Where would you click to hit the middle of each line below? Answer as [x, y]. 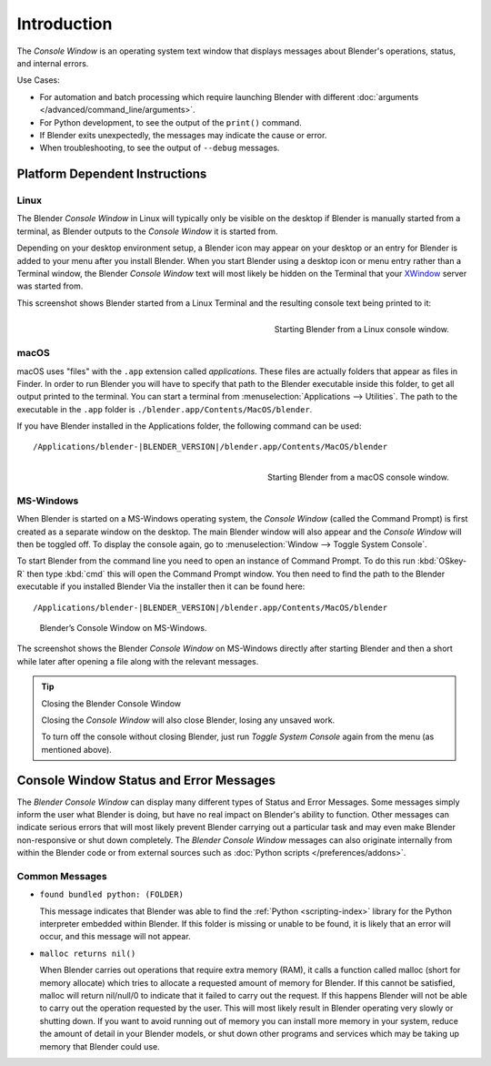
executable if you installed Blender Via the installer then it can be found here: [161, 586]
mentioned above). [77, 749]
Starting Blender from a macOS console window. [358, 477]
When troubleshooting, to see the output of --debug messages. [160, 148]
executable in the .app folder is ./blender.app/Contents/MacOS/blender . [165, 409]
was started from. [50, 286]
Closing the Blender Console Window [111, 703]
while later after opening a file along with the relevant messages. [138, 661]
